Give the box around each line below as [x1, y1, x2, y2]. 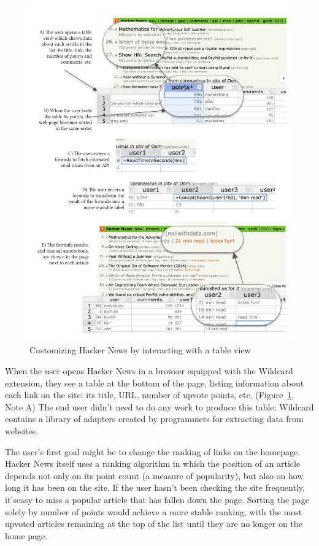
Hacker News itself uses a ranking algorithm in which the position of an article [5, 457, 301, 470]
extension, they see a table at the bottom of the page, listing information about [5, 376, 304, 389]
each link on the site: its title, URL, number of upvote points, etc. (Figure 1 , [5, 388, 294, 401]
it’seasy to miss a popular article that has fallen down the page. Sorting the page [5, 493, 309, 506]
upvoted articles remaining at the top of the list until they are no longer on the [5, 517, 302, 530]
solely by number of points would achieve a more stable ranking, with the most [5, 505, 302, 518]
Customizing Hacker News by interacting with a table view [29, 344, 251, 356]
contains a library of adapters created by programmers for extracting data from [5, 412, 304, 425]
